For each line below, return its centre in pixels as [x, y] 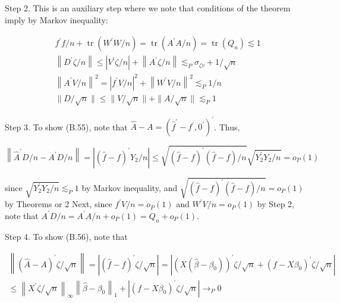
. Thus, [227, 126]
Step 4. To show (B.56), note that [66, 236]
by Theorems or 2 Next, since [59, 204]
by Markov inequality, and [130, 188]
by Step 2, [276, 204]
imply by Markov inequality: [56, 19]
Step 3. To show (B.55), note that [66, 126]
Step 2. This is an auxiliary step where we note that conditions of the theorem [148, 8]
